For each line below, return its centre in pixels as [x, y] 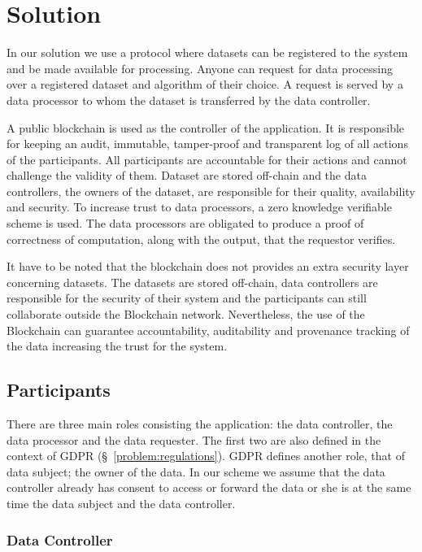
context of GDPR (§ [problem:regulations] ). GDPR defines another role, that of [206, 456]
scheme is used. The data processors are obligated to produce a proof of [185, 223]
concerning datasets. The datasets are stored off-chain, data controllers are [192, 282]
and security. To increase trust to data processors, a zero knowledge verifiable [199, 207]
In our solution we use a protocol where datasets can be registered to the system [207, 52]
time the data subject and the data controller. [121, 503]
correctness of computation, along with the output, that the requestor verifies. [201, 239]
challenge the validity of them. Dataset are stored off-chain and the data [187, 175]
